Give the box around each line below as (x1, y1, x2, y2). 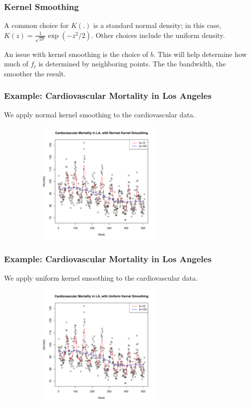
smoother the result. (4, 68, 66, 78)
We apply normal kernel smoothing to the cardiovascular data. (4, 109, 195, 119)
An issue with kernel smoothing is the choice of (4, 48, 148, 59)
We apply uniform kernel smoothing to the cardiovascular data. (4, 272, 198, 283)
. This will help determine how (153, 48, 247, 59)
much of (4, 58, 28, 69)
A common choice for (4, 20, 69, 30)
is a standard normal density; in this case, (93, 20, 222, 30)
